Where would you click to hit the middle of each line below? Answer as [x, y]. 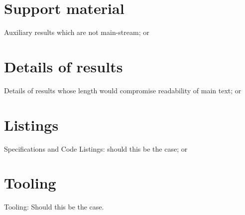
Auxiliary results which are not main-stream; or [77, 32]
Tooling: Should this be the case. [54, 207]
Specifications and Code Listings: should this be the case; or [96, 148]
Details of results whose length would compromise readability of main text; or [123, 90]
